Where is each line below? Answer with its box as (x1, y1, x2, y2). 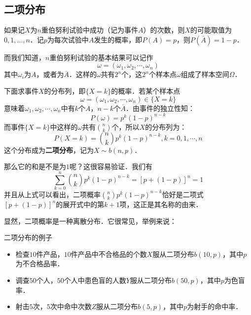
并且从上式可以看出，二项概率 (4, 189, 101, 199)
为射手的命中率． (187, 301, 243, 312)
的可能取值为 (190, 25, 232, 35)
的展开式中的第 (56, 199, 105, 209)
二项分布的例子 (4, 232, 52, 243)
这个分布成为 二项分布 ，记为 (4, 144, 94, 155)
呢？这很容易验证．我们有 (70, 161, 152, 172)
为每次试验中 (47, 34, 89, 44)
